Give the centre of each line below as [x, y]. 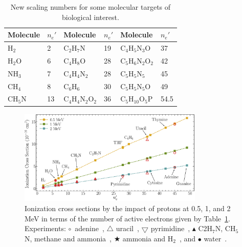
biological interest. [91, 17]
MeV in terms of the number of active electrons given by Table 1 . [127, 218]
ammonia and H [148, 238]
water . [215, 238]
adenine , [90, 228]
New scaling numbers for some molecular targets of [91, 7]
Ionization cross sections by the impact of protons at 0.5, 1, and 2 [128, 208]
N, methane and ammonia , [68, 238]
